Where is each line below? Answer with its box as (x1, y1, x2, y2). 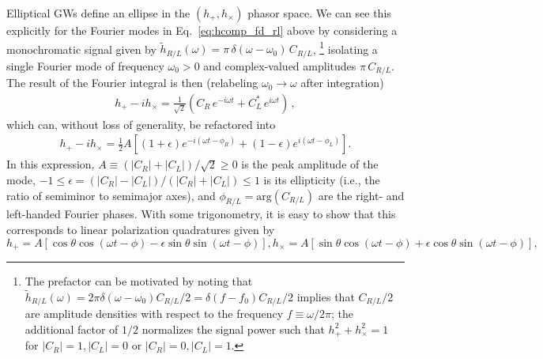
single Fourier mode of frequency (6, 57, 164, 74)
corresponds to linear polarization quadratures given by (6, 221, 275, 237)
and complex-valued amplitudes (203, 57, 356, 74)
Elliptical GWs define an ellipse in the (6, 5, 190, 21)
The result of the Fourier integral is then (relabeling (6, 74, 258, 91)
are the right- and (318, 187, 405, 203)
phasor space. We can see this (247, 5, 391, 21)
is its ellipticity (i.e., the (263, 172, 380, 187)
